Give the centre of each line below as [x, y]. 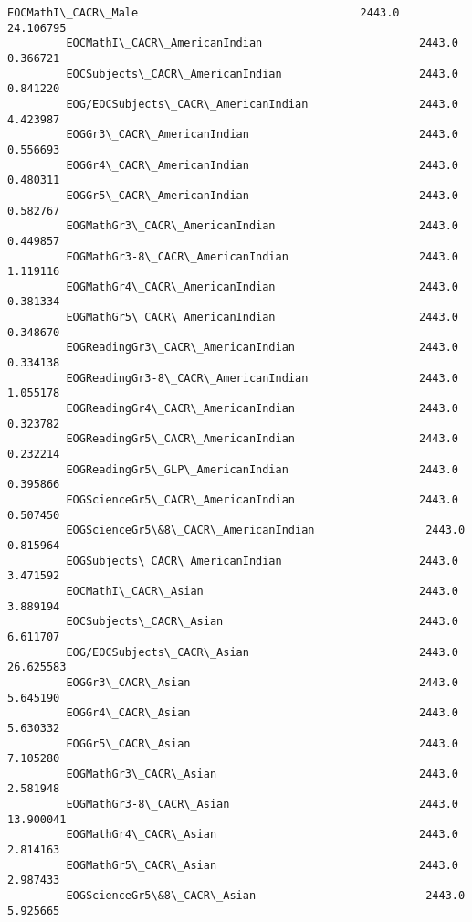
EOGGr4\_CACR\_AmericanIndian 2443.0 [262, 165]
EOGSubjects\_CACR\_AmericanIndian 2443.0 [262, 561]
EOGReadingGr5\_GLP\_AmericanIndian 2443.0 [262, 469]
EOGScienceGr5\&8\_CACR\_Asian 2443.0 [266, 896]
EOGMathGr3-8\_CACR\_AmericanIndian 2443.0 [262, 256]
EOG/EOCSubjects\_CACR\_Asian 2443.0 [262, 652]
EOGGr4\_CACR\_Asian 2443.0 [262, 713]
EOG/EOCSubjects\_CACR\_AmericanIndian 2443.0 [262, 104]
